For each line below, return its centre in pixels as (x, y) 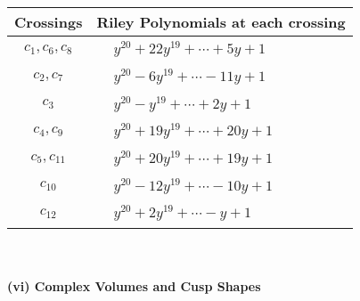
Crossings (49, 22)
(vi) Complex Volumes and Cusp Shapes (134, 285)
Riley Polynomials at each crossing (221, 22)
